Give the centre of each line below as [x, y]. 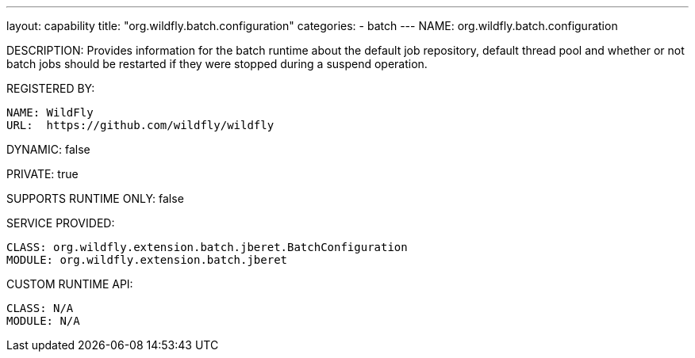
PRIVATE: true [42, 174]
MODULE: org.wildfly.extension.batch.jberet [147, 260]
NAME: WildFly [50, 112]
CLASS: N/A [40, 308]
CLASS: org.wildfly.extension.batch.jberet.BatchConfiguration [207, 247]
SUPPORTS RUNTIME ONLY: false [95, 198]
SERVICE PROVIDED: [61, 223]
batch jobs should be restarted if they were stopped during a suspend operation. [217, 64]
